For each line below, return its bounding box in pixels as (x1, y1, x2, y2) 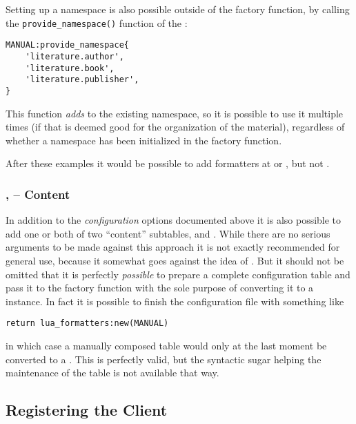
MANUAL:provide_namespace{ (6, 40, 129, 50)
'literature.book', (25, 63, 115, 73)
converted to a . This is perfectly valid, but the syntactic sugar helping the (6, 351, 322, 366)
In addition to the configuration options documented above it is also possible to (6, 213, 342, 227)
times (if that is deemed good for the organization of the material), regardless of (6, 119, 345, 134)
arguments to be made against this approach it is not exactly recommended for (6, 240, 340, 254)
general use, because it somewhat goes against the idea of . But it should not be (6, 253, 344, 267)
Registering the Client (6, 399, 168, 421)
